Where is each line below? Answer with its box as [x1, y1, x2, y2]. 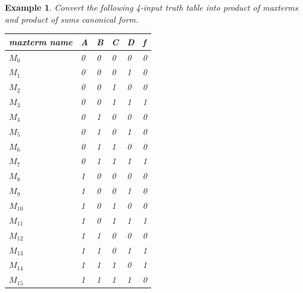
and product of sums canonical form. [5, 13, 139, 25]
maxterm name [9, 35, 73, 48]
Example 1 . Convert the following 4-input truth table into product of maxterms [5, 1, 298, 13]
